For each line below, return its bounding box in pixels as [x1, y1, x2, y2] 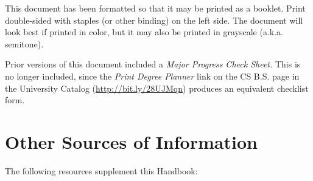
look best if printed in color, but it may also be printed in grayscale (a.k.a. [5, 26, 283, 38]
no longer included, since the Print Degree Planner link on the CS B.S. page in [5, 69, 300, 82]
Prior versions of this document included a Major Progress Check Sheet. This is [5, 58, 301, 70]
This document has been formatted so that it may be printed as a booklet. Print [5, 2, 306, 14]
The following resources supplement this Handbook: [5, 164, 198, 177]
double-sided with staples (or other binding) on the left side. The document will [5, 13, 303, 26]
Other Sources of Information [5, 129, 258, 154]
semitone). [5, 37, 44, 50]
